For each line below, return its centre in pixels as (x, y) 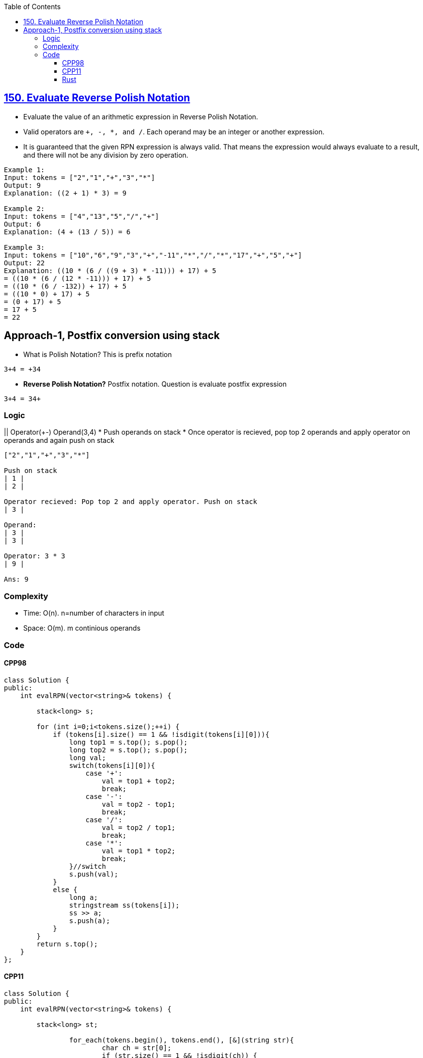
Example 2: (24, 208)
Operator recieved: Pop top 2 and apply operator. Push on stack (131, 502)
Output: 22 (24, 263)
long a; (83, 897)
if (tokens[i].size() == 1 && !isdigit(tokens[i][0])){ (161, 734)
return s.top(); (67, 944)
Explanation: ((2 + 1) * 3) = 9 (65, 193)
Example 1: (24, 170)
